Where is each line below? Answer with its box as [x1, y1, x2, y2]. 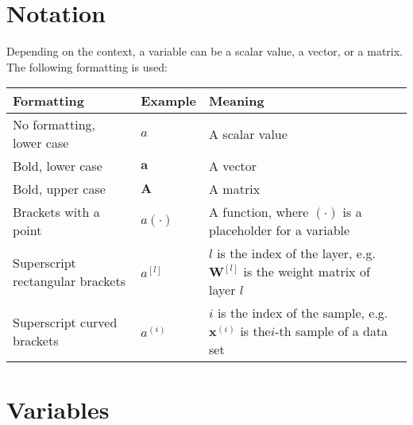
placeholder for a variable [209, 221, 350, 240]
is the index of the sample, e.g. [217, 303, 388, 323]
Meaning [209, 91, 264, 110]
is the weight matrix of [243, 262, 370, 281]
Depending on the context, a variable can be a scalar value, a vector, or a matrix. [6, 43, 403, 60]
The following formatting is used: [6, 58, 168, 75]
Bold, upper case [13, 180, 106, 199]
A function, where [209, 203, 309, 222]
